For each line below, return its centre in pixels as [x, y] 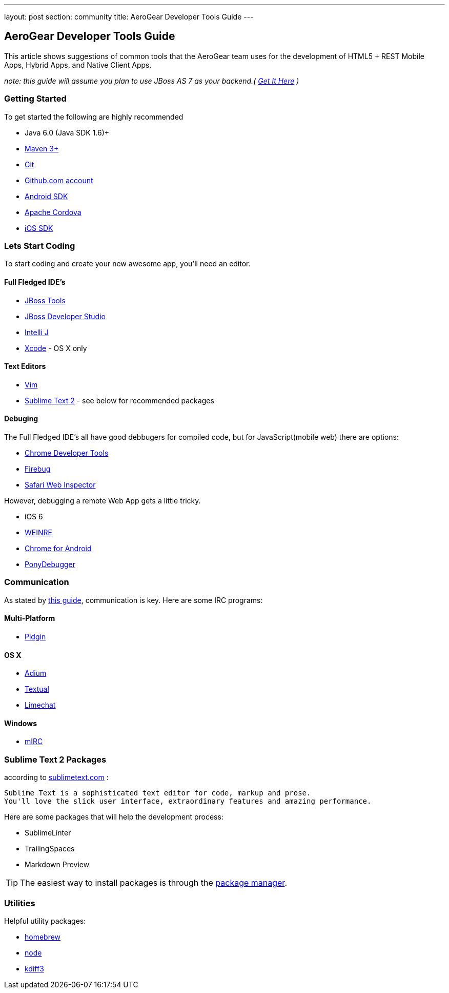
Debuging [21, 419]
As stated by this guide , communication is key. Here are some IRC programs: [134, 600]
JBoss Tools [45, 300]
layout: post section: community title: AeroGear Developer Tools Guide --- [129, 17]
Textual [37, 689]
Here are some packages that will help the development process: [114, 817]
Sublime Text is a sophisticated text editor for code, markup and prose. [158, 793]
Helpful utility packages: [45, 921]
